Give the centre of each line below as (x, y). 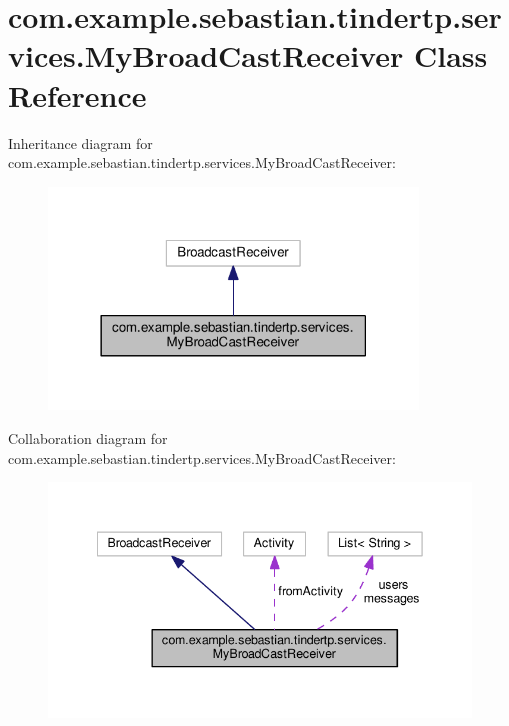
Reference (77, 94)
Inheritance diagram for (80, 142)
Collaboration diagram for (88, 437)
